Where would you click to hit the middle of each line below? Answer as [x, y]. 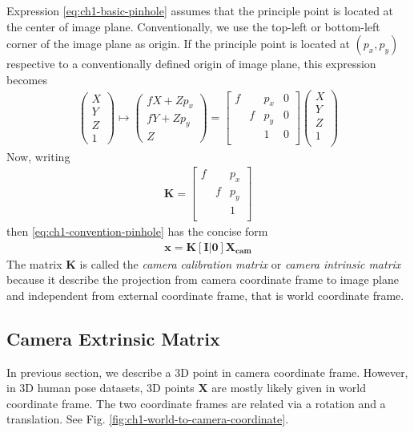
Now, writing [38, 156]
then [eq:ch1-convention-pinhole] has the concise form [137, 231]
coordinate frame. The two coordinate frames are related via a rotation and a [196, 403]
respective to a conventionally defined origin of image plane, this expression [191, 64]
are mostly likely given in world [289, 388]
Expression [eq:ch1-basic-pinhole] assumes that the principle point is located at [200, 10]
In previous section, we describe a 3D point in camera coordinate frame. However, [207, 372]
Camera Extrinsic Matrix [113, 338]
